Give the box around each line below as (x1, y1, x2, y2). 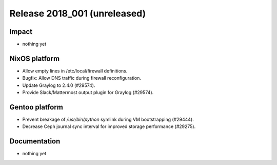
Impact (9, 27, 33, 36)
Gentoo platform (9, 103, 64, 112)
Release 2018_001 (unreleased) (9, 8, 146, 19)
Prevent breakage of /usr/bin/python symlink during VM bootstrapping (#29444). (22, 116, 194, 123)
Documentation (9, 137, 61, 146)
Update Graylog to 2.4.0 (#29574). (22, 82, 95, 88)
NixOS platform (9, 54, 60, 63)
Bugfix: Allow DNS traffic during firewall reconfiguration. (22, 75, 141, 81)
